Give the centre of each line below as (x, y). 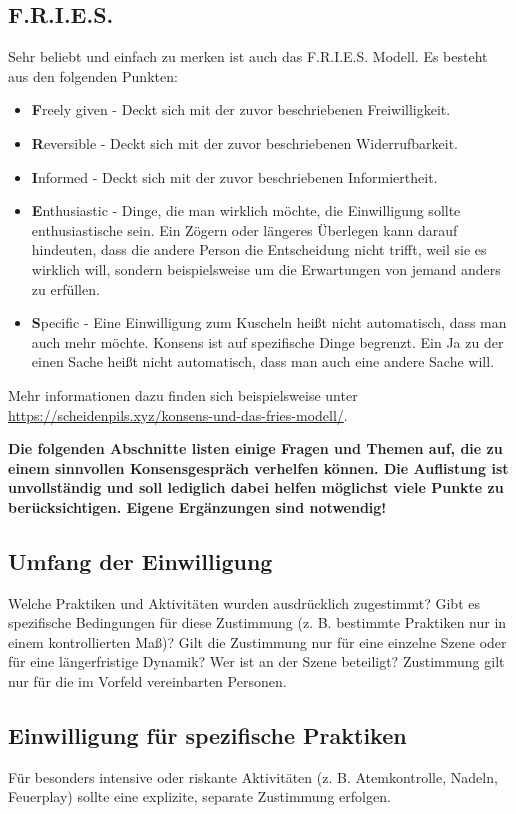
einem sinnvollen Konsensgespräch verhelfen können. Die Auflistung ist (258, 467)
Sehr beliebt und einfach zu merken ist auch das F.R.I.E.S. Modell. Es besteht (248, 56)
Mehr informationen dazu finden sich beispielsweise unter (183, 394)
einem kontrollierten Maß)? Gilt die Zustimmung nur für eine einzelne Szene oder (257, 641)
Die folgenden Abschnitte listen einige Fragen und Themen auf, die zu (255, 448)
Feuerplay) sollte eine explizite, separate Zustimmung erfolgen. (199, 796)
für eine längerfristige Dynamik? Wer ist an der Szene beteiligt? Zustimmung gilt (256, 661)
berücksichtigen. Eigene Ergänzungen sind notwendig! (197, 506)
